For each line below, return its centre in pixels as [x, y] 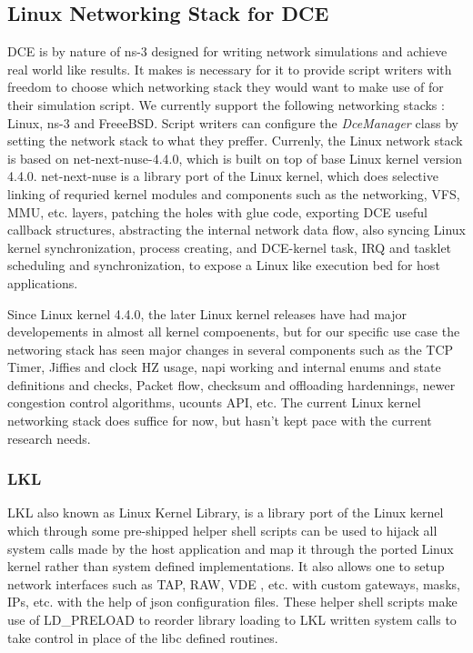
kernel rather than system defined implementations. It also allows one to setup [226, 566]
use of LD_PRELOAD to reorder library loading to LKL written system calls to [232, 620]
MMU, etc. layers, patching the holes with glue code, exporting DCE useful [217, 211]
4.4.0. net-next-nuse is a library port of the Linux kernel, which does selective [223, 176]
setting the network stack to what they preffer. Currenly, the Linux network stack [235, 141]
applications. [43, 282]
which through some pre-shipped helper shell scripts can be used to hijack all [222, 531]
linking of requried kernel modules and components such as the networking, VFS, [234, 193]
